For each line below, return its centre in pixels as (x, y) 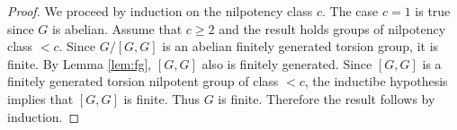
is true (433, 11)
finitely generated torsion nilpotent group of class (143, 81)
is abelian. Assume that (117, 28)
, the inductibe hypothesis (376, 81)
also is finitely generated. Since (287, 63)
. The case (350, 11)
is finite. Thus (161, 98)
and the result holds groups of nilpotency (332, 28)
